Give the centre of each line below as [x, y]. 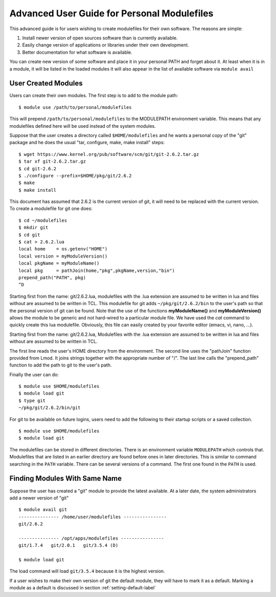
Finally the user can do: [34, 374]
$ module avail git [43, 510]
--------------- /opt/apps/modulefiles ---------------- [91, 538]
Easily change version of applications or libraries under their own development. [106, 45]
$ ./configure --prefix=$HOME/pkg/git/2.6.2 [75, 176]
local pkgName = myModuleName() [59, 263]
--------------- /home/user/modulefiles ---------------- [93, 517]
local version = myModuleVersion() [63, 256]
